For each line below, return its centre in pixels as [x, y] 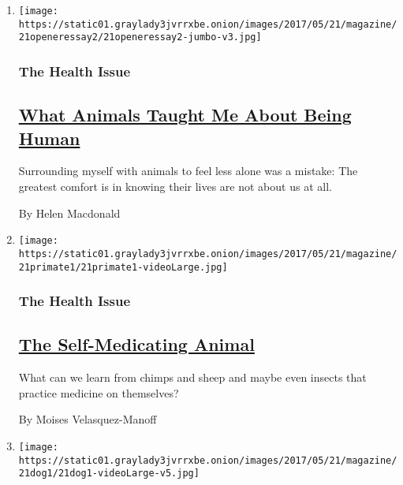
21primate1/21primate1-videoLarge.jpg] [123, 267]
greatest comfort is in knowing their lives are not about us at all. [175, 186]
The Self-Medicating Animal [136, 344]
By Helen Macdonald [69, 213]
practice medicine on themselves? [99, 392]
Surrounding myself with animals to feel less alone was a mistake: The [188, 171]
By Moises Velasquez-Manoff [88, 419]
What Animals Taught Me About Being [185, 115]
